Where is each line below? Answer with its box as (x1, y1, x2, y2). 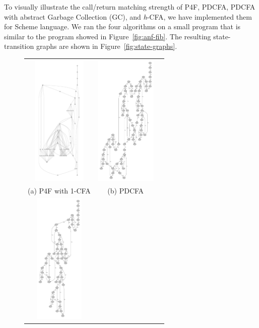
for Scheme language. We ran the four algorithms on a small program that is (4, 21, 241, 32)
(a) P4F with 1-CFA (28, 185, 91, 195)
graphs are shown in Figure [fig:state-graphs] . (36, 41, 177, 51)
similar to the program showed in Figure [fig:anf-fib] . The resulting (4, 31, 211, 41)
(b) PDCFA (107, 185, 144, 195)
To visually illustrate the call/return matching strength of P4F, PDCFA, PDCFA (4, 2, 255, 12)
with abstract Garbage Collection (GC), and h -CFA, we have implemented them (4, 11, 252, 22)
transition (4, 41, 34, 51)
